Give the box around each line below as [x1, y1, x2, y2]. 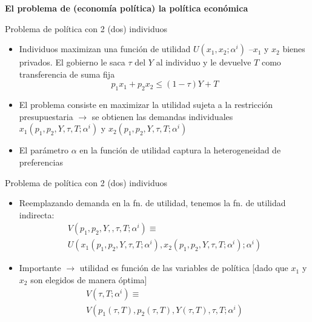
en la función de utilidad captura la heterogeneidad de [79, 144, 281, 156]
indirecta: [19, 208, 55, 221]
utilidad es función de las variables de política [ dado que [79, 261, 288, 274]
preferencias [19, 155, 63, 168]
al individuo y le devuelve [156, 56, 251, 69]
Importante [19, 261, 61, 274]
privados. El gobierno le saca [19, 56, 125, 69]
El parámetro [19, 144, 68, 156]
